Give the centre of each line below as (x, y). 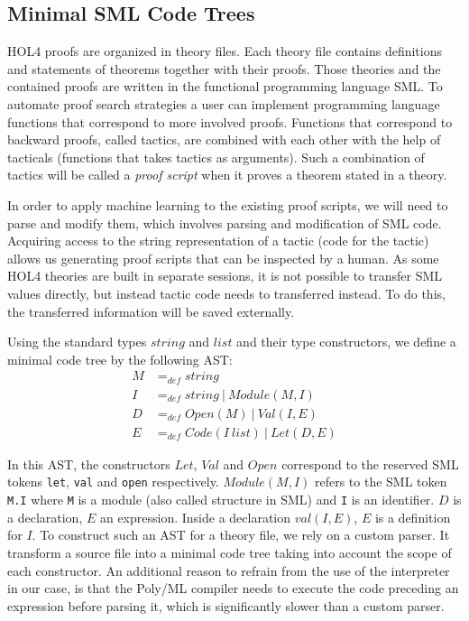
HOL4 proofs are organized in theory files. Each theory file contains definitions (225, 51)
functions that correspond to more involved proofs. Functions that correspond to (230, 121)
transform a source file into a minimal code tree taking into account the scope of (230, 552)
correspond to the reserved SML (370, 463)
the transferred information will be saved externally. (151, 311)
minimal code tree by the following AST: (120, 359)
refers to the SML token (381, 482)
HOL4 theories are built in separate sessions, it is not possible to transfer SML (225, 276)
